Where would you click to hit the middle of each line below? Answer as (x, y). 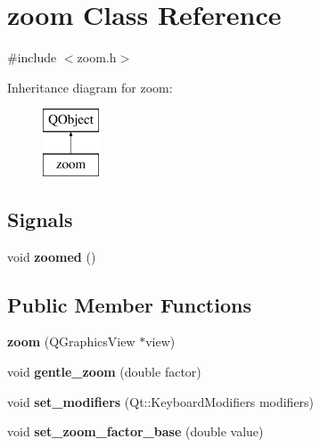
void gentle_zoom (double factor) (104, 372)
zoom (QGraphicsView (71, 341)
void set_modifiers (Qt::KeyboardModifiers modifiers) (161, 401)
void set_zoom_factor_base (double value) (135, 431)
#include (32, 57)
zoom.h (97, 57)
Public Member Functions (129, 304)
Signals (40, 219)
